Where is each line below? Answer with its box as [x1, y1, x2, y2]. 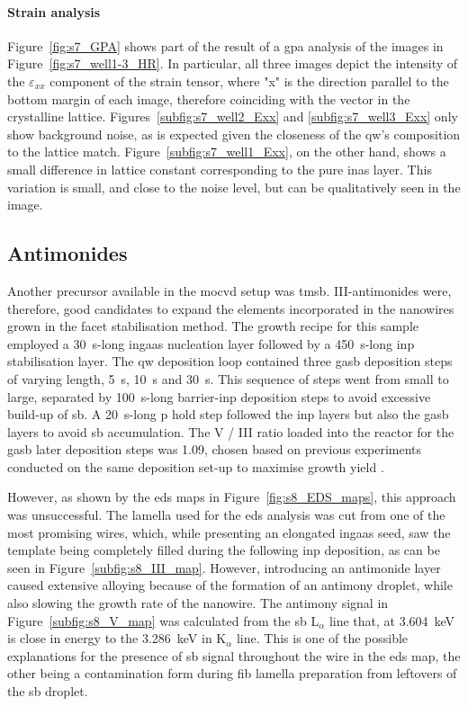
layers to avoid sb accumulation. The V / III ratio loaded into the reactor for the [7, 422, 454, 441]
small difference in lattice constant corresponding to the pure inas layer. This [7, 159, 432, 178]
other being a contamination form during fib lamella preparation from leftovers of [7, 664, 457, 683]
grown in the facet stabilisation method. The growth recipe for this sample [7, 317, 419, 335]
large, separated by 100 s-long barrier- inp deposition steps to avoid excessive [7, 387, 431, 406]
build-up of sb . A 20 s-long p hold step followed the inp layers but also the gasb [7, 405, 449, 424]
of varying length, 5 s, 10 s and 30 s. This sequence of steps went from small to [7, 369, 449, 388]
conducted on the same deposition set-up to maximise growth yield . [7, 457, 384, 476]
